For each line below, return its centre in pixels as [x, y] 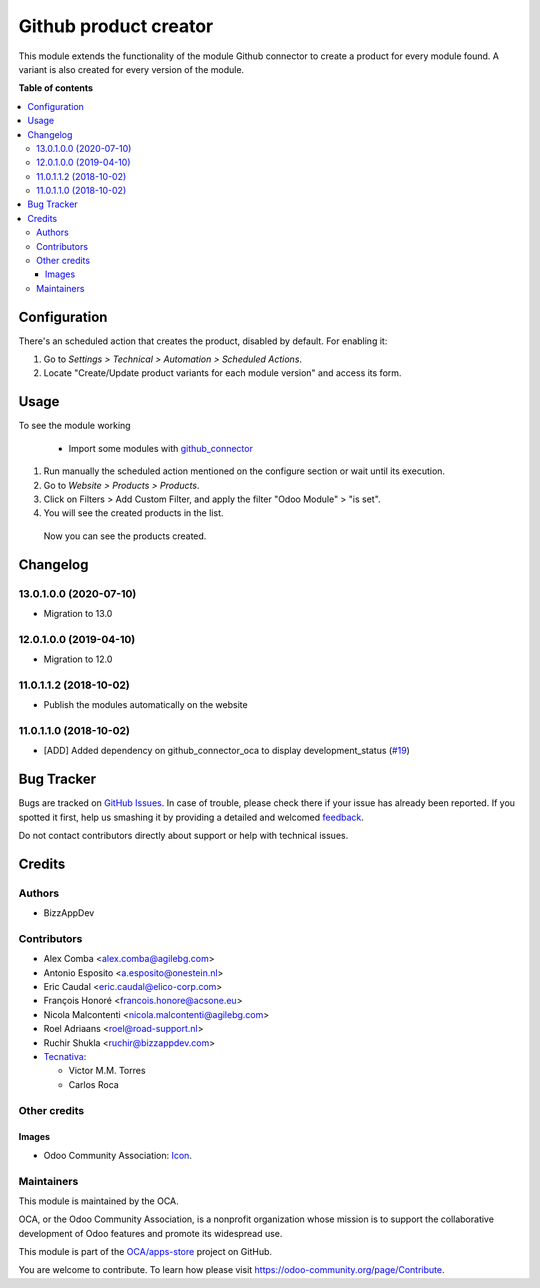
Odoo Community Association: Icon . [117, 1155]
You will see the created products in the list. [133, 513]
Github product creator [116, 26]
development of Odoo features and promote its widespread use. [150, 1233]
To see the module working [74, 426]
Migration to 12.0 [78, 659]
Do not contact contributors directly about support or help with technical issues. [183, 835]
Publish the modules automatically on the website [146, 705]
